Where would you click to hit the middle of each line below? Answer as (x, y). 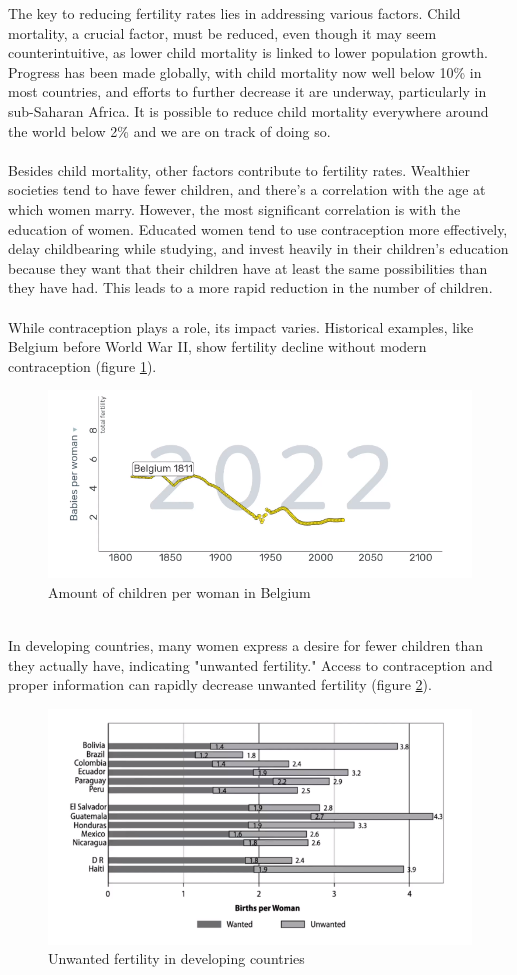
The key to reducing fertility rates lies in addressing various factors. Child (234, 13)
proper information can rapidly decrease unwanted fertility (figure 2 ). (220, 684)
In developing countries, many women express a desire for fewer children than (245, 645)
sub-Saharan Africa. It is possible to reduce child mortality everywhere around (248, 110)
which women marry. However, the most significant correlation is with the (234, 208)
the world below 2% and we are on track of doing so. (169, 130)
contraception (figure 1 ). (82, 365)
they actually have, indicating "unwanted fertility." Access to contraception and (250, 664)
